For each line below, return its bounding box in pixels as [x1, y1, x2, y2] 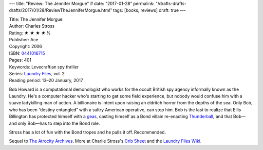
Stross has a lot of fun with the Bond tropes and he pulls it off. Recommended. [9, 129, 166, 135]
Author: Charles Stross [9, 23, 55, 29]
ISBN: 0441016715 [9, 50, 45, 56]
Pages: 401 [9, 57, 32, 63]
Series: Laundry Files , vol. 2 [9, 70, 65, 76]
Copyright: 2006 [9, 44, 42, 50]
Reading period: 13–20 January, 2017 [9, 78, 83, 83]
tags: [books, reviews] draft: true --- [113, 7, 186, 13]
